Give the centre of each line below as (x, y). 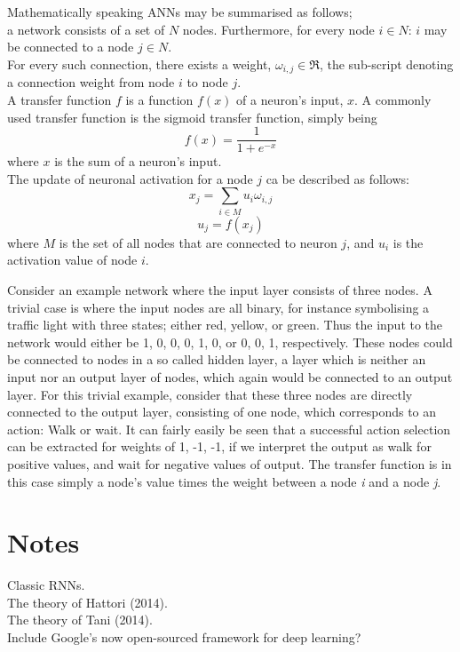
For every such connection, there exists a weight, (139, 64)
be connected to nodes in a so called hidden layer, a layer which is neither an (217, 359)
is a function (159, 100)
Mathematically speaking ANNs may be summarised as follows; (180, 12)
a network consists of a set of (86, 29)
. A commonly (393, 100)
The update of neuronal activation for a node (130, 178)
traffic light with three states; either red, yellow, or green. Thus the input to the (225, 325)
